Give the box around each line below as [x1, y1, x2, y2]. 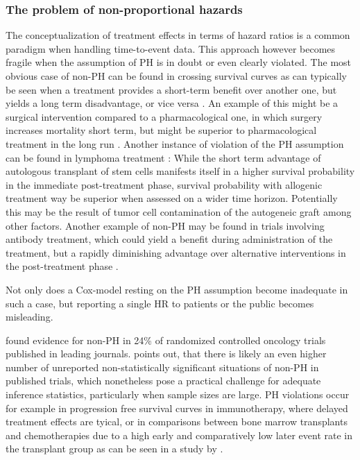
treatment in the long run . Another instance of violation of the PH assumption [6, 136, 344, 151]
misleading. [6, 309, 53, 324]
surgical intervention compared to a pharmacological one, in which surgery [6, 109, 323, 123]
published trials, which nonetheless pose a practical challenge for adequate [6, 373, 321, 388]
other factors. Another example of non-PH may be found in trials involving [6, 218, 325, 232]
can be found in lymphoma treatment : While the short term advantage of [6, 150, 321, 164]
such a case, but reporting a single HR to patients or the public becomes [6, 296, 314, 310]
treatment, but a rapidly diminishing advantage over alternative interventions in [6, 245, 346, 259]
